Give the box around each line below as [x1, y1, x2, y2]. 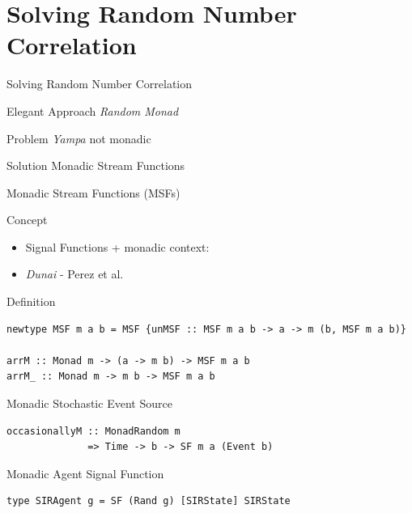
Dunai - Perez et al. [25, 265, 124, 282]
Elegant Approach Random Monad [6, 102, 179, 119]
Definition [6, 293, 56, 310]
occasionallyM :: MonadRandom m [6, 425, 181, 437]
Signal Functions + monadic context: [25, 238, 210, 255]
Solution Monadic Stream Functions [6, 157, 185, 174]
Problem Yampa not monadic [6, 129, 151, 146]
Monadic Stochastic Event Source [6, 395, 172, 412]
